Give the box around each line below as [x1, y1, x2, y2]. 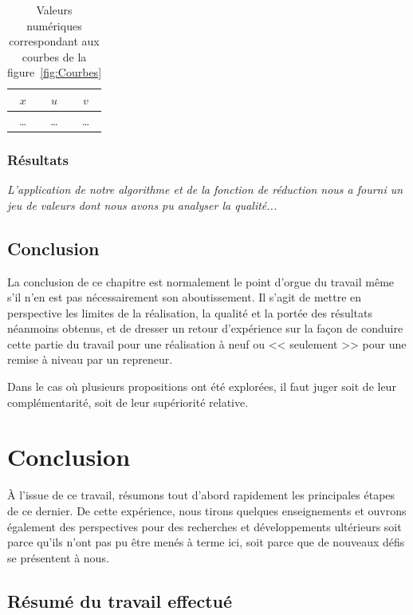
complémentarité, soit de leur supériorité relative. [7, 393, 249, 410]
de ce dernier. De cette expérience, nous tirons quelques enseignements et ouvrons [7, 502, 407, 518]
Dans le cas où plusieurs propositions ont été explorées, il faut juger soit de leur [7, 378, 396, 395]
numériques [26, 17, 82, 34]
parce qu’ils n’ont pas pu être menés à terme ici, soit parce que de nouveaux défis [7, 534, 405, 550]
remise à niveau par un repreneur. [7, 351, 173, 368]
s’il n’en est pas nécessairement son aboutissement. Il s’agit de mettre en [7, 289, 362, 306]
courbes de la [22, 48, 87, 65]
